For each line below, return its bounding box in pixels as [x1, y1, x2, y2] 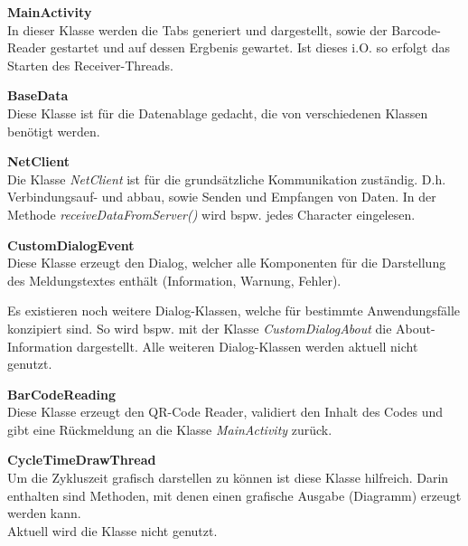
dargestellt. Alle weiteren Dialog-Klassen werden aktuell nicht [77, 336, 418, 355]
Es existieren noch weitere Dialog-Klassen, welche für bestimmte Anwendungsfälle [7, 301, 461, 320]
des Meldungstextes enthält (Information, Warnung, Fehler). [7, 270, 342, 289]
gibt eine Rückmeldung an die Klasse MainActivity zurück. [7, 419, 332, 438]
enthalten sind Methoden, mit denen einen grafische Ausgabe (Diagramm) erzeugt [7, 485, 462, 504]
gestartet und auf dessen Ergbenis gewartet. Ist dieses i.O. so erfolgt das [50, 38, 451, 57]
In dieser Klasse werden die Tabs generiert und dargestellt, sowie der [7, 20, 388, 39]
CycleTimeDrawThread [7, 450, 156, 469]
